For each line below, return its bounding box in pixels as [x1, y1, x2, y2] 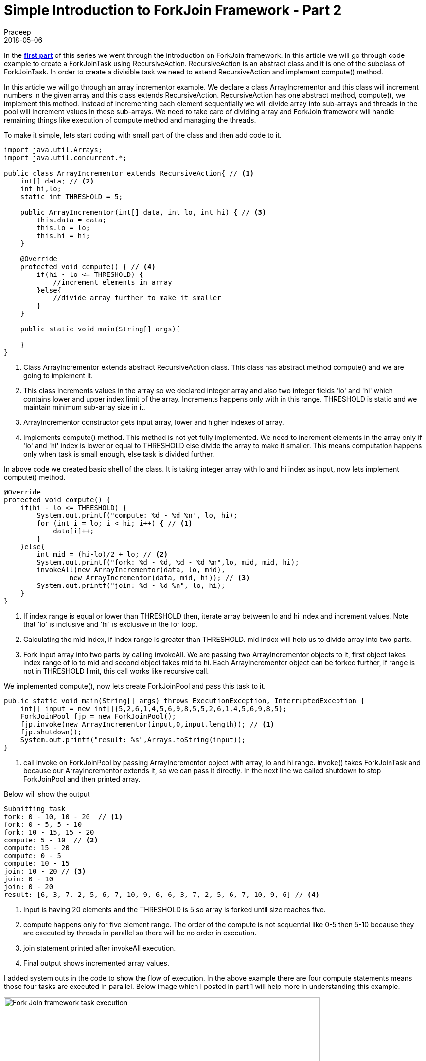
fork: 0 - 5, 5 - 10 [4, 820, 82, 828]
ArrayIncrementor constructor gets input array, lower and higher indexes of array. [23, 418, 284, 426]
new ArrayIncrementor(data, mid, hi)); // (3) [69, 573, 250, 582]
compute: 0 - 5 [4, 851, 62, 860]
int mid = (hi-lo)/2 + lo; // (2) [36, 550, 168, 558]
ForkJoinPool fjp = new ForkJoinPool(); [20, 712, 177, 720]
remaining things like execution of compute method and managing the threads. [4, 115, 256, 124]
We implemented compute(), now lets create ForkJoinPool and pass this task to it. [4, 681, 266, 690]
